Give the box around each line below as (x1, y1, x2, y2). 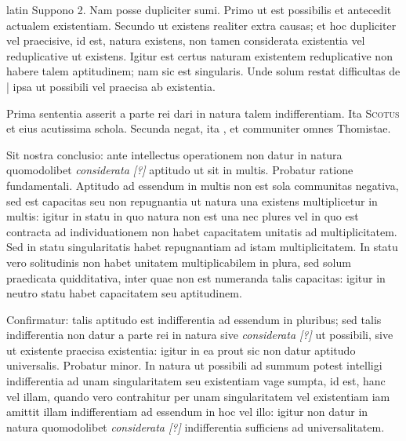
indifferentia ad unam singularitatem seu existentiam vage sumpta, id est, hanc (6, 373, 386, 389)
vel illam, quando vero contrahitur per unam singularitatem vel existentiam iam (6, 388, 390, 404)
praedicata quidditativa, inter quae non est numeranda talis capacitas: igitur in (6, 269, 386, 286)
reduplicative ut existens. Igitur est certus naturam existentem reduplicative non (6, 47, 393, 64)
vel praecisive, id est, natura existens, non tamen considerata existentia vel (6, 32, 365, 49)
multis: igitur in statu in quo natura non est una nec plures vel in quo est (6, 208, 359, 224)
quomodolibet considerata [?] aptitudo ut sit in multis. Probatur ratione (6, 162, 353, 178)
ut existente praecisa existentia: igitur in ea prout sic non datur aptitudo (6, 341, 356, 358)
